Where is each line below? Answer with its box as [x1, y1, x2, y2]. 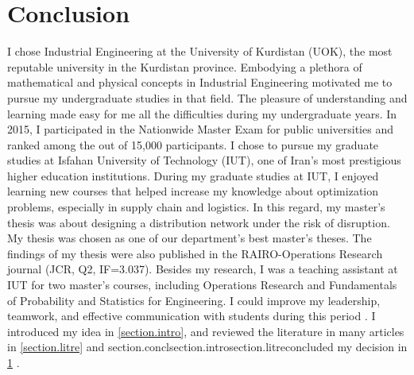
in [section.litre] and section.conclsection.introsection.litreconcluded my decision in [7, 338, 408, 355]
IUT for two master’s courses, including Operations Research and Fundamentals [7, 276, 397, 293]
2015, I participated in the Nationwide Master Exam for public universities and [7, 121, 393, 137]
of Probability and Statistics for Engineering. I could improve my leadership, [7, 292, 381, 308]
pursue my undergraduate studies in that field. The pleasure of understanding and [7, 89, 408, 106]
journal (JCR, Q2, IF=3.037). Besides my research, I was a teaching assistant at [7, 261, 398, 277]
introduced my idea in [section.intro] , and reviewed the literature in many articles [7, 323, 404, 339]
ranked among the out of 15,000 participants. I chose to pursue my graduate [7, 136, 379, 153]
